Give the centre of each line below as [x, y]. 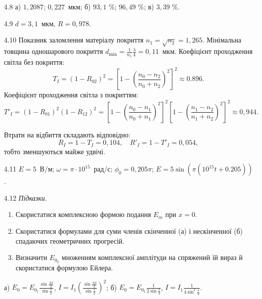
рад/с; [103, 169]
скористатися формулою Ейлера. [64, 268]
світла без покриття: [34, 62]
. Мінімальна [222, 40]
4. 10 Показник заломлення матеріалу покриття [74, 40]
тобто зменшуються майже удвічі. [55, 151]
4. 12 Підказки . [25, 197]
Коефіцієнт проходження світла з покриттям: [71, 95]
